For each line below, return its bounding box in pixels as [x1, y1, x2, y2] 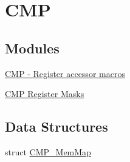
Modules [5, 38, 60, 57]
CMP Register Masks [5, 87, 84, 100]
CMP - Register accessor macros [5, 67, 125, 79]
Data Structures [5, 117, 108, 136]
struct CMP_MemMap [5, 145, 91, 158]
